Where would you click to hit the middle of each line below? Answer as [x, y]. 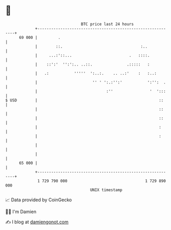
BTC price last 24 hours [108, 24]
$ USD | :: [84, 100]
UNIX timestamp [106, 190]
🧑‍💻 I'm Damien [21, 212]
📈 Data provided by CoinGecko [39, 200]
